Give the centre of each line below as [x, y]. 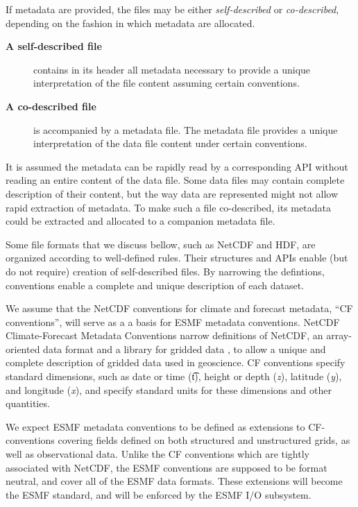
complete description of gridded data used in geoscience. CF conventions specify [176, 362]
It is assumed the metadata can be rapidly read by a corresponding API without [177, 166]
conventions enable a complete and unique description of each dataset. [155, 285]
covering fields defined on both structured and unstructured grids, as [204, 440]
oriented [23, 349]
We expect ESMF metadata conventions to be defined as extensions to [155, 426]
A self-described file [54, 46]
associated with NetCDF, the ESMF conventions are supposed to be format [167, 467]
